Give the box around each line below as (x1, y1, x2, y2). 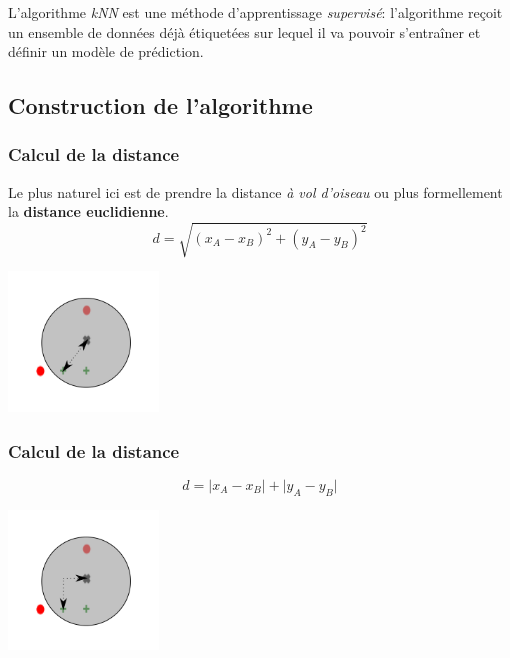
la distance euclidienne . (8, 201, 169, 222)
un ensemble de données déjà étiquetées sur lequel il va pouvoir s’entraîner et (8, 21, 481, 42)
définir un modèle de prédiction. (8, 41, 204, 62)
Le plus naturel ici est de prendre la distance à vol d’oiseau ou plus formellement (8, 181, 503, 202)
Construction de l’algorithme (8, 90, 313, 121)
